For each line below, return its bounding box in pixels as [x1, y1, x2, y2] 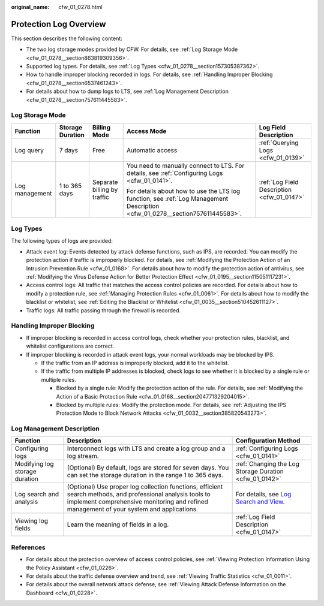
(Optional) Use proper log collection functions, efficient [67, 483, 223, 491]
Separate [92, 177, 118, 186]
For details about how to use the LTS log [126, 186, 241, 195]
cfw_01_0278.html [58, 4, 103, 10]
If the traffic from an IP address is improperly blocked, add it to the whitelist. [41, 359, 229, 366]
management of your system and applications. [67, 505, 198, 514]
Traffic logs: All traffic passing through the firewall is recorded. [26, 306, 181, 314]
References [11, 543, 46, 551]
